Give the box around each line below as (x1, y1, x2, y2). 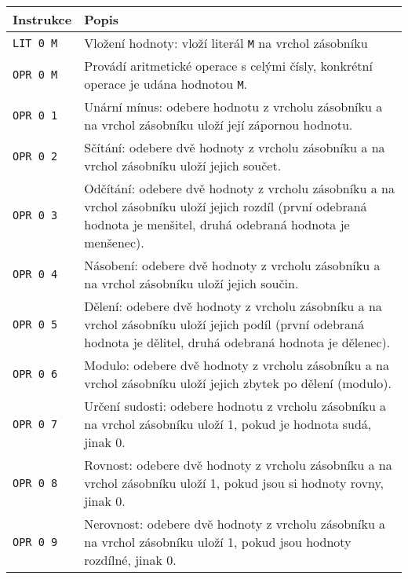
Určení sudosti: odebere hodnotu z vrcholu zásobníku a (84, 397, 387, 415)
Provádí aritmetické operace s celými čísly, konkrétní (84, 57, 373, 75)
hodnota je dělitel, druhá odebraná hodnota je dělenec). (84, 333, 391, 351)
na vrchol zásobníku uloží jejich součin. (84, 274, 299, 292)
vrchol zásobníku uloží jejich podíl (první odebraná (84, 315, 364, 333)
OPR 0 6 (13, 368, 58, 380)
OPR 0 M (13, 68, 58, 81)
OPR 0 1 (13, 109, 58, 122)
